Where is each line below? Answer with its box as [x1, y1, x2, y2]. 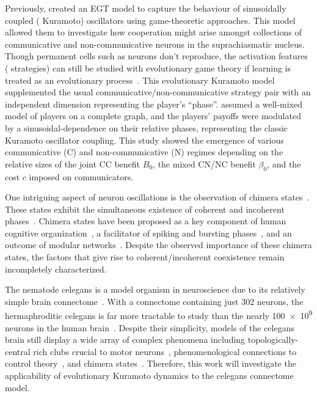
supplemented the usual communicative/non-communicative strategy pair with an [5, 86, 311, 98]
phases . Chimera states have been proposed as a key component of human [5, 215, 286, 227]
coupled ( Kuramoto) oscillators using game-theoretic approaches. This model [5, 13, 296, 26]
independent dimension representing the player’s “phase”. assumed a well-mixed [5, 97, 303, 110]
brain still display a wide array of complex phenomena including [5, 333, 246, 346]
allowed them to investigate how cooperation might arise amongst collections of [5, 26, 302, 38]
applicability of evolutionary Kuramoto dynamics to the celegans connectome [5, 369, 294, 382]
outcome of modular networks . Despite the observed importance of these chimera [5, 238, 312, 251]
